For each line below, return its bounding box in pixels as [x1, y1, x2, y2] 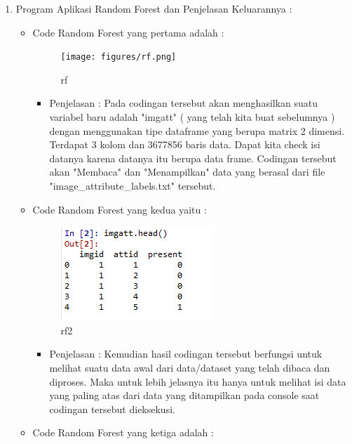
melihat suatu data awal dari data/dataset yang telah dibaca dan [49, 360, 330, 374]
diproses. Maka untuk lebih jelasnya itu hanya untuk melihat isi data [49, 374, 346, 388]
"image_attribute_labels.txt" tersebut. [49, 178, 216, 192]
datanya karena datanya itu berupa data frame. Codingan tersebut [49, 150, 337, 165]
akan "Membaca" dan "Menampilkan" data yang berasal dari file [49, 164, 325, 179]
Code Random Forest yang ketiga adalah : [32, 425, 214, 440]
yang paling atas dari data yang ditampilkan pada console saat [49, 388, 320, 403]
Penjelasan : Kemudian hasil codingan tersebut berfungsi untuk [49, 346, 323, 361]
